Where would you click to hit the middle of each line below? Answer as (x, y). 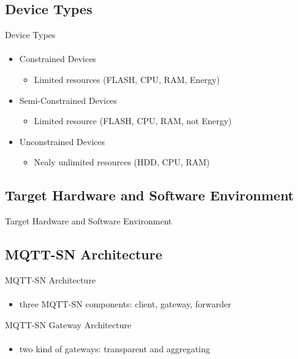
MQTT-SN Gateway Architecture (68, 324)
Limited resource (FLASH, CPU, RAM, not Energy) (133, 121)
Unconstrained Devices (62, 141)
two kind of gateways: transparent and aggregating (115, 348)
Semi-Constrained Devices (68, 100)
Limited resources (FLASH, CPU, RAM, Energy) (127, 79)
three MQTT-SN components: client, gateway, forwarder (125, 304)
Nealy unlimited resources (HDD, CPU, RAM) (122, 162)
